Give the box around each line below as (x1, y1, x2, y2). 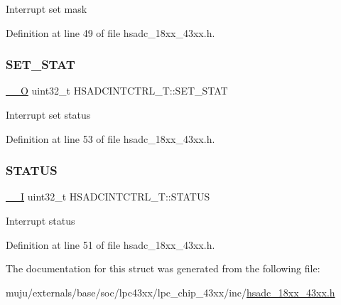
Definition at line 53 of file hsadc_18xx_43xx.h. (6, 131, 215, 146)
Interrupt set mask (6, 1, 87, 16)
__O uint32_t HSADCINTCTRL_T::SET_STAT (6, 83, 228, 98)
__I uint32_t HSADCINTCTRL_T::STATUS (6, 189, 210, 204)
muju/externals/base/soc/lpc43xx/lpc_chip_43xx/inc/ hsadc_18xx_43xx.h (6, 284, 335, 299)
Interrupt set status (6, 107, 91, 122)
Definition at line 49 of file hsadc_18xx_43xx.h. (6, 25, 215, 40)
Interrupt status (6, 213, 75, 228)
